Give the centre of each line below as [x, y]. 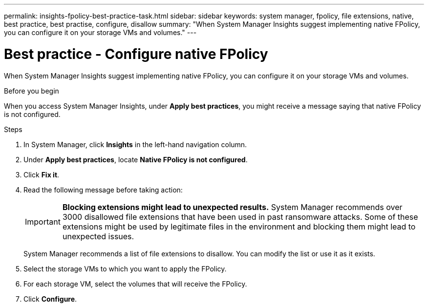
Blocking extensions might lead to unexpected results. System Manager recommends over [232, 207]
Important [43, 221]
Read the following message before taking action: [103, 190]
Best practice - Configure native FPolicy [136, 54]
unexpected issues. [98, 236]
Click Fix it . [42, 174]
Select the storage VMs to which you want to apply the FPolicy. [125, 269]
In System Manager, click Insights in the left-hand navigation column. [135, 144]
